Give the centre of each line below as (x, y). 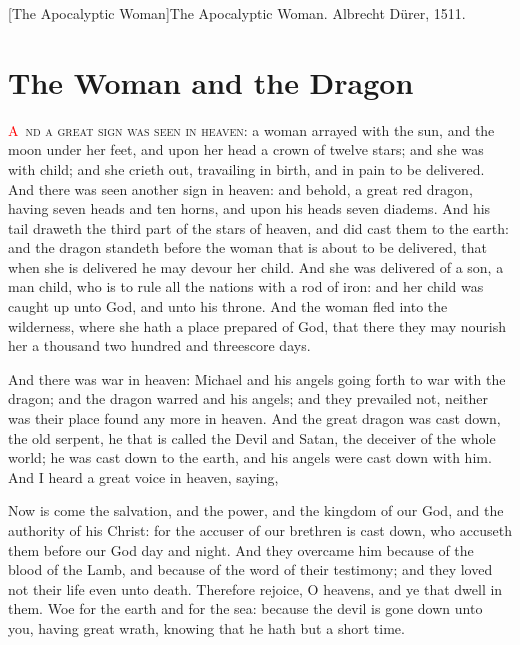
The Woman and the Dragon (211, 81)
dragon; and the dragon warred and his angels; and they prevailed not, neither (248, 398)
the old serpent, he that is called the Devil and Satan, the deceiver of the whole (252, 437)
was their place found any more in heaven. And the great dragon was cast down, (254, 418)
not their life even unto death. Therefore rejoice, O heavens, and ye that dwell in (255, 588)
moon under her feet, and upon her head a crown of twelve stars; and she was (246, 149)
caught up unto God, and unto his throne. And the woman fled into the (228, 306)
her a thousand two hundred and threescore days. (159, 345)
